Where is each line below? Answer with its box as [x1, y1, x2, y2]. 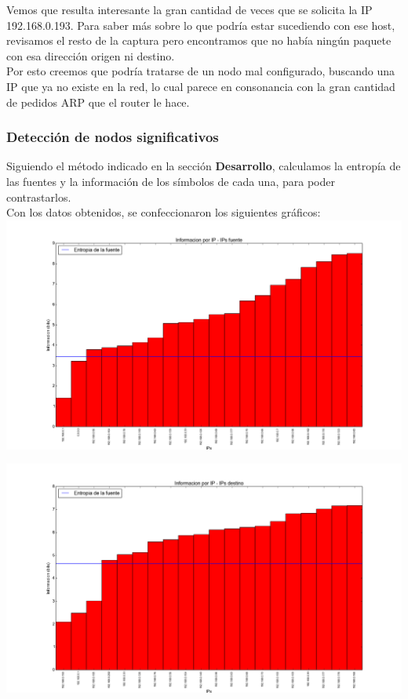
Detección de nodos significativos [6, 127, 219, 147]
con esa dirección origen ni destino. [6, 47, 175, 64]
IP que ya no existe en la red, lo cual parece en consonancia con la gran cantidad [6, 78, 395, 94]
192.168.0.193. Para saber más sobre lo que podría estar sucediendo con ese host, [6, 16, 395, 33]
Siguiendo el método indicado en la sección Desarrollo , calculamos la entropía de [6, 158, 401, 174]
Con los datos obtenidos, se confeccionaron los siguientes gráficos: [6, 204, 321, 220]
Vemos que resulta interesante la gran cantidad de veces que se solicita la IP [6, 2, 373, 17]
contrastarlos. [6, 188, 71, 205]
